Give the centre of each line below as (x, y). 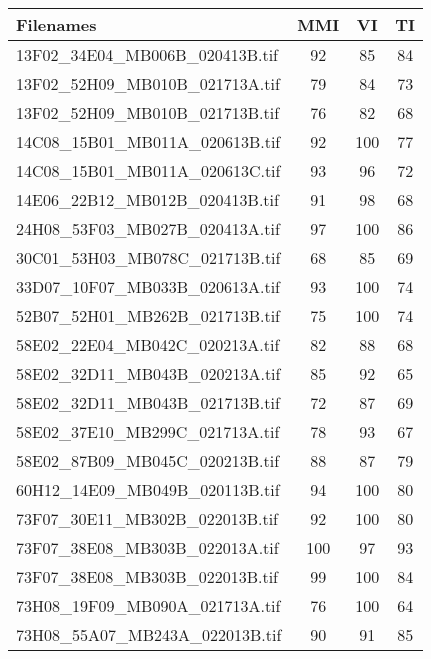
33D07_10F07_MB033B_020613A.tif (148, 286)
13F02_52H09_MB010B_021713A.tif (148, 83)
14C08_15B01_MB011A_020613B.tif (148, 141)
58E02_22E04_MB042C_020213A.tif (148, 344)
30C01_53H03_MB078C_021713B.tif (148, 257)
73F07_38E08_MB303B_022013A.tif (147, 547)
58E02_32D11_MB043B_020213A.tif (148, 373)
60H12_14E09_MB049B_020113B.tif (148, 489)
